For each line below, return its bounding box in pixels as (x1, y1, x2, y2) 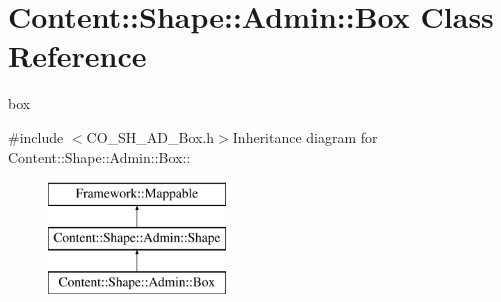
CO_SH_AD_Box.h (86, 126, 215, 147)
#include (8, 126, 64, 147)
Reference (8, 35, 147, 76)
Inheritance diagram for (232, 126, 378, 147)
